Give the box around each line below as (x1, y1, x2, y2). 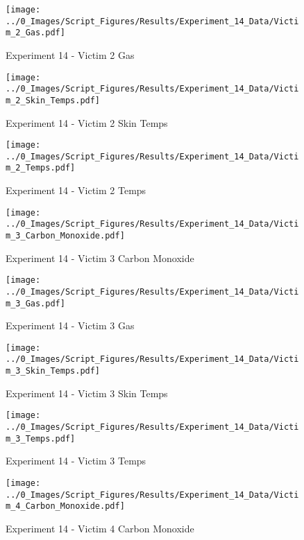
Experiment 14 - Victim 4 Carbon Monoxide (6, 521, 194, 535)
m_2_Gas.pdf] (6, 28, 65, 38)
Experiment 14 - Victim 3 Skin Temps (6, 385, 168, 400)
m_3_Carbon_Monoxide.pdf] (6, 231, 125, 241)
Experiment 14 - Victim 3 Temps (6, 453, 146, 468)
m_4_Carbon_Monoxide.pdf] (6, 501, 125, 512)
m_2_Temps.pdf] (6, 163, 76, 173)
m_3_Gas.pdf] (6, 298, 65, 308)
